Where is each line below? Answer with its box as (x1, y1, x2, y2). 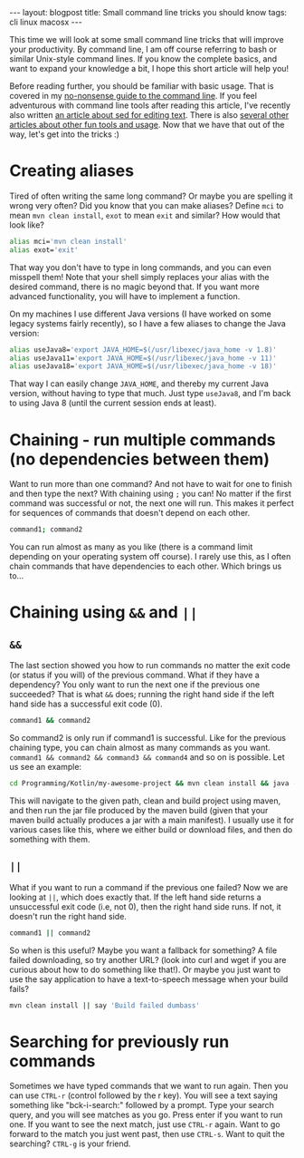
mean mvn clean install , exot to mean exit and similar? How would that (9, 209, 280, 220)
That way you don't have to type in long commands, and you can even (9, 261, 271, 273)
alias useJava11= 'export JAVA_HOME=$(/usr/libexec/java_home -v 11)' (9, 354, 278, 363)
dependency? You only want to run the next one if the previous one (9, 679, 261, 690)
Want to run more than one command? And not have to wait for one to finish (9, 479, 292, 490)
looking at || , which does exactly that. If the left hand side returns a (9, 891, 261, 902)
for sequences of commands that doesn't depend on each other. (9, 508, 251, 519)
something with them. (9, 833, 90, 844)
